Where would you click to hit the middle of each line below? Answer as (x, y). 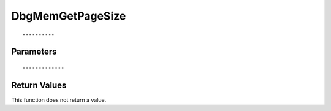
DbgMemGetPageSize (69, 16)
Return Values (39, 85)
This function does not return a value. (59, 100)
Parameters (34, 52)
